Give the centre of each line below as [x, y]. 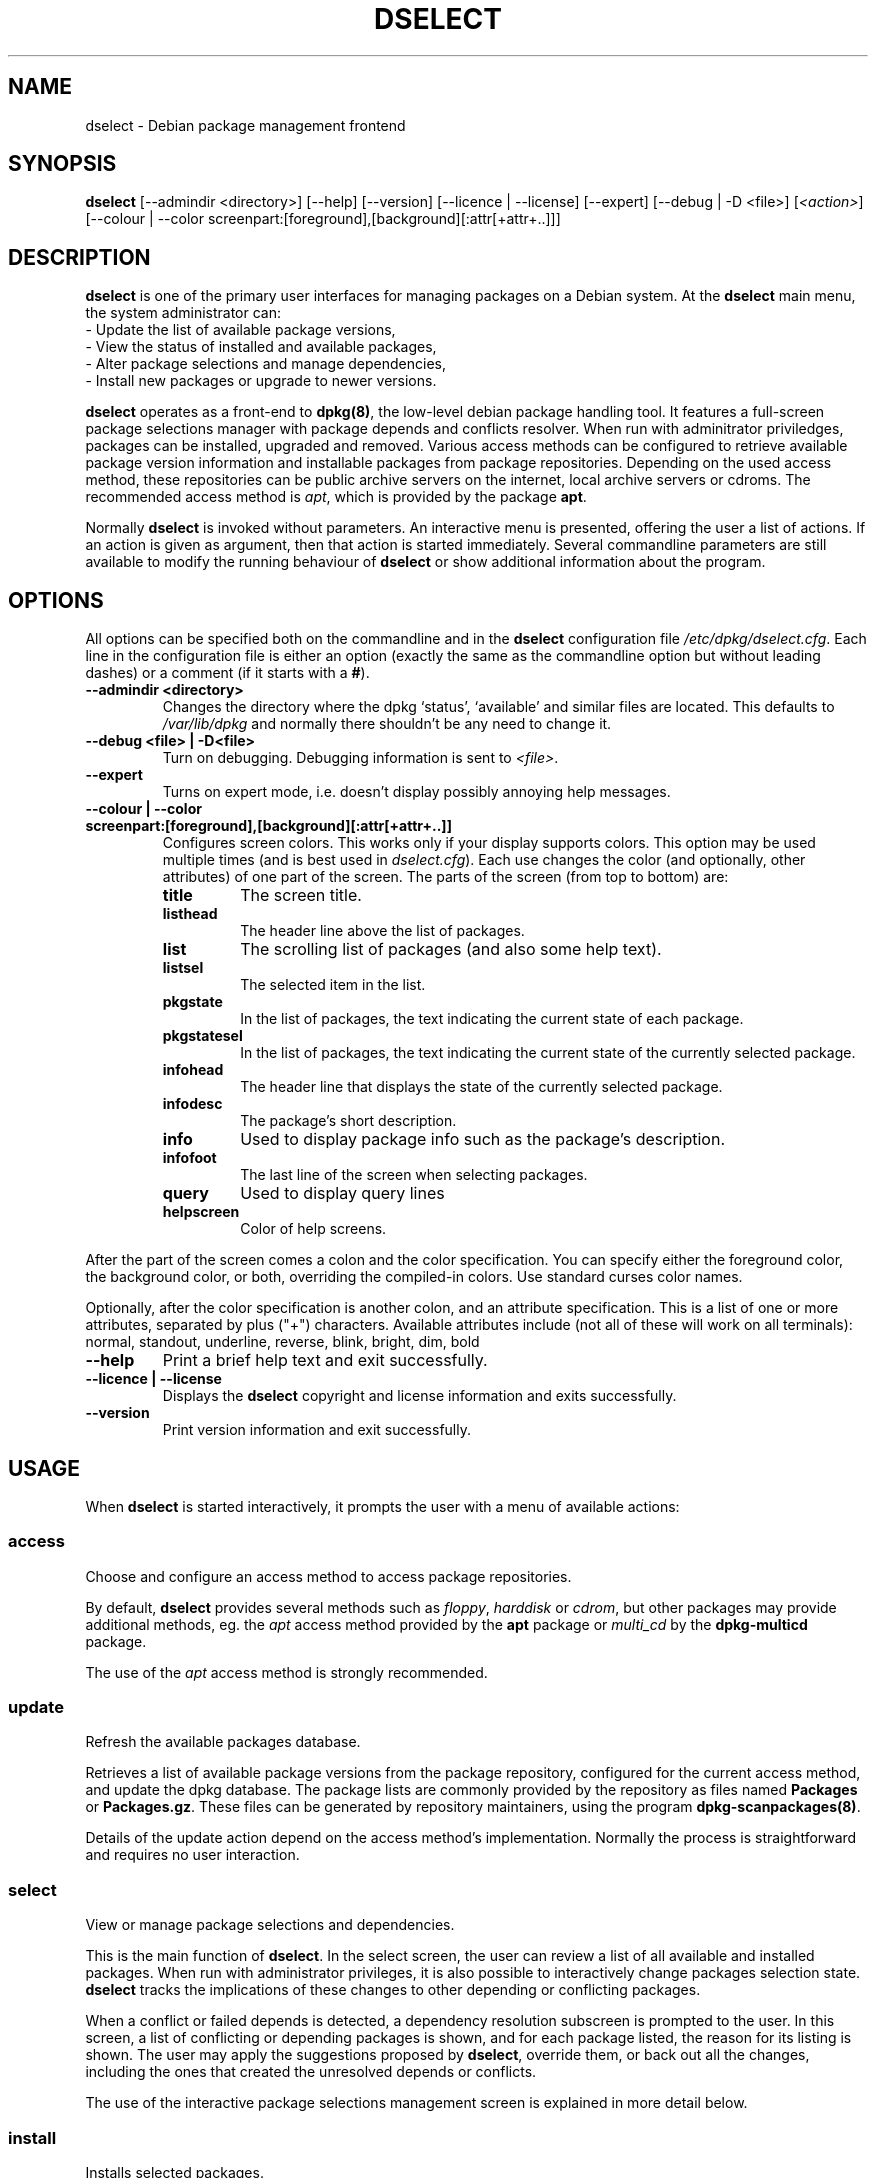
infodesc [192, 1104]
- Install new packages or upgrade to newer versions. [261, 381]
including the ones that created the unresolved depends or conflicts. [311, 2072]
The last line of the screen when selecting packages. [414, 1175]
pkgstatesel [202, 1036]
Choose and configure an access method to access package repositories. [328, 1576]
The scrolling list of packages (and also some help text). [451, 949]
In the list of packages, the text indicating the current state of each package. [492, 1019]
